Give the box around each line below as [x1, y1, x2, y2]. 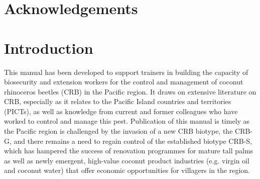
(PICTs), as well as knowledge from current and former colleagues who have [4, 106, 238, 116]
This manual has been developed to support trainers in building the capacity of [4, 66, 248, 77]
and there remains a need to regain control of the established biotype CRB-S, [14, 135, 252, 146]
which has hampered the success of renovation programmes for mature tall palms [4, 145, 253, 156]
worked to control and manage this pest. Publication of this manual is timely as [4, 116, 250, 126]
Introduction [4, 37, 93, 58]
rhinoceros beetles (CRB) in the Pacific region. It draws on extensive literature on [4, 86, 256, 97]
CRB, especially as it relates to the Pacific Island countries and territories [4, 96, 231, 107]
